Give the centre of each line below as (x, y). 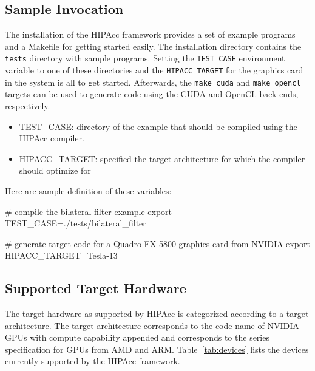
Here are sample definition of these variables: (88, 190)
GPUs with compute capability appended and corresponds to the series (137, 337)
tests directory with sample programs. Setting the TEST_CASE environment (145, 58)
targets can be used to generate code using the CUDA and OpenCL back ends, (152, 94)
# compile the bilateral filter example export (89, 211)
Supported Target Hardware (96, 288)
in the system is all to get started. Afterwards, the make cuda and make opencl (153, 82)
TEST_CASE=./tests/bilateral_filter (76, 223)
